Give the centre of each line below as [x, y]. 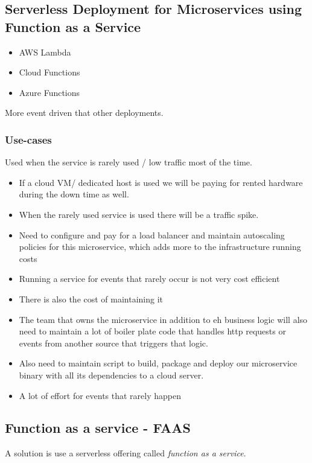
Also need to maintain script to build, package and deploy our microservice [158, 363]
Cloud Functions [49, 72]
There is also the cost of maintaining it [91, 299]
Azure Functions [49, 92]
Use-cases [28, 139]
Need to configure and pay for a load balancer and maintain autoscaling [152, 235]
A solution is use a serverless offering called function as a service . [126, 453]
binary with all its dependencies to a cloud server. [111, 375]
